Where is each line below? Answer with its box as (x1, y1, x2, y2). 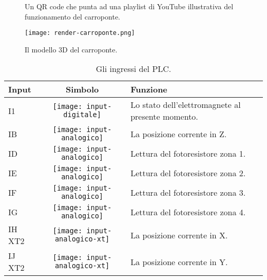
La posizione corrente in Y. (130, 255, 228, 268)
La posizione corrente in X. (130, 229, 228, 241)
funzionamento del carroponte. (25, 11, 120, 22)
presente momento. (130, 110, 198, 123)
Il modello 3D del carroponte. (25, 44, 118, 54)
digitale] (63, 110, 101, 119)
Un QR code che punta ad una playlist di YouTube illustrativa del (25, 1, 234, 11)
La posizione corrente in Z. (130, 127, 227, 140)
